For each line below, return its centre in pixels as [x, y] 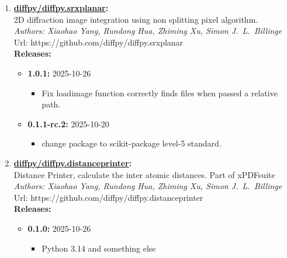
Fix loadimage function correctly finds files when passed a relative [160, 93]
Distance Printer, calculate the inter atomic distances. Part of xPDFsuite [144, 174]
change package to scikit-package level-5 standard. [132, 143]
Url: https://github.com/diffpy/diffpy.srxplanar [98, 42]
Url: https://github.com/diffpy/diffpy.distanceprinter [108, 197]
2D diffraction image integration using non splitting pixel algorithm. [136, 19]
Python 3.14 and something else [99, 248]
